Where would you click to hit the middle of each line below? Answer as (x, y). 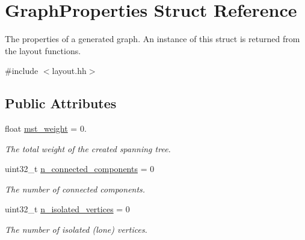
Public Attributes (61, 103)
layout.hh (69, 71)
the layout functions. (43, 50)
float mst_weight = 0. (46, 128)
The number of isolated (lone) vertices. (76, 229)
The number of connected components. (75, 189)
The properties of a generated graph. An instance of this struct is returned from (152, 39)
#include (22, 71)
